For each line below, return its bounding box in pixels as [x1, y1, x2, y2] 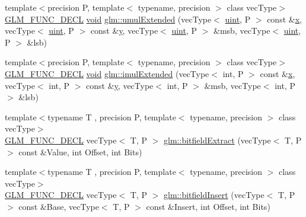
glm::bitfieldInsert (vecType [164, 189, 264, 201]
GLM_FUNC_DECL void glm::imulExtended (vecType [5, 67, 209, 79]
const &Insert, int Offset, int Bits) [146, 200, 270, 212]
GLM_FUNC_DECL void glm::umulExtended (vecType [5, 12, 212, 25]
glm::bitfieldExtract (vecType [164, 133, 271, 146]
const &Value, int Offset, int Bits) [18, 145, 142, 158]
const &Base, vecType [18, 200, 99, 212]
